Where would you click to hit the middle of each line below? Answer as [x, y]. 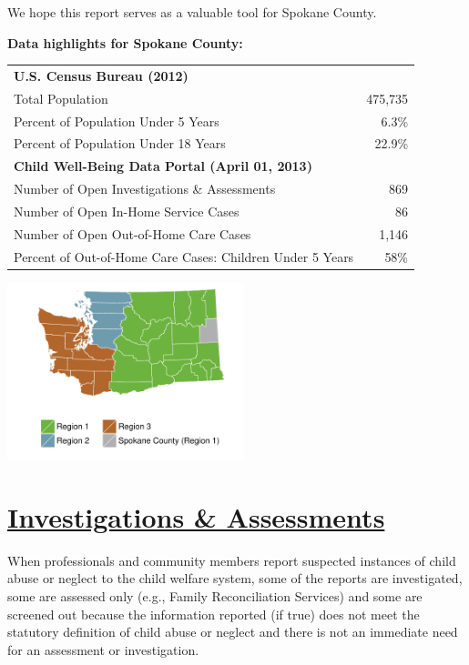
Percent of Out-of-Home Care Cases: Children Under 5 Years [184, 256]
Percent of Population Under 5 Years [117, 121]
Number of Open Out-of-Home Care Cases [133, 233]
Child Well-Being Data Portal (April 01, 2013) [163, 166]
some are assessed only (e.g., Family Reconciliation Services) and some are [215, 596]
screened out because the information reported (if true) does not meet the [214, 614]
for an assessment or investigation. [103, 649]
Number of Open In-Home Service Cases [127, 211]
